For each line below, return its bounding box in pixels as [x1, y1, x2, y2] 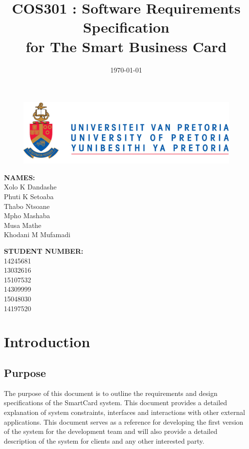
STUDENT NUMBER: [4, 246, 83, 256]
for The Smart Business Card [26, 36, 227, 56]
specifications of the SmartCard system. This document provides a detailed [4, 397, 227, 408]
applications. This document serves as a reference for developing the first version [4, 416, 244, 427]
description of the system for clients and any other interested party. [4, 435, 204, 446]
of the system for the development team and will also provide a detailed [4, 426, 217, 436]
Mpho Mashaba [4, 210, 50, 221]
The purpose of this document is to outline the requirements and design [4, 388, 217, 398]
